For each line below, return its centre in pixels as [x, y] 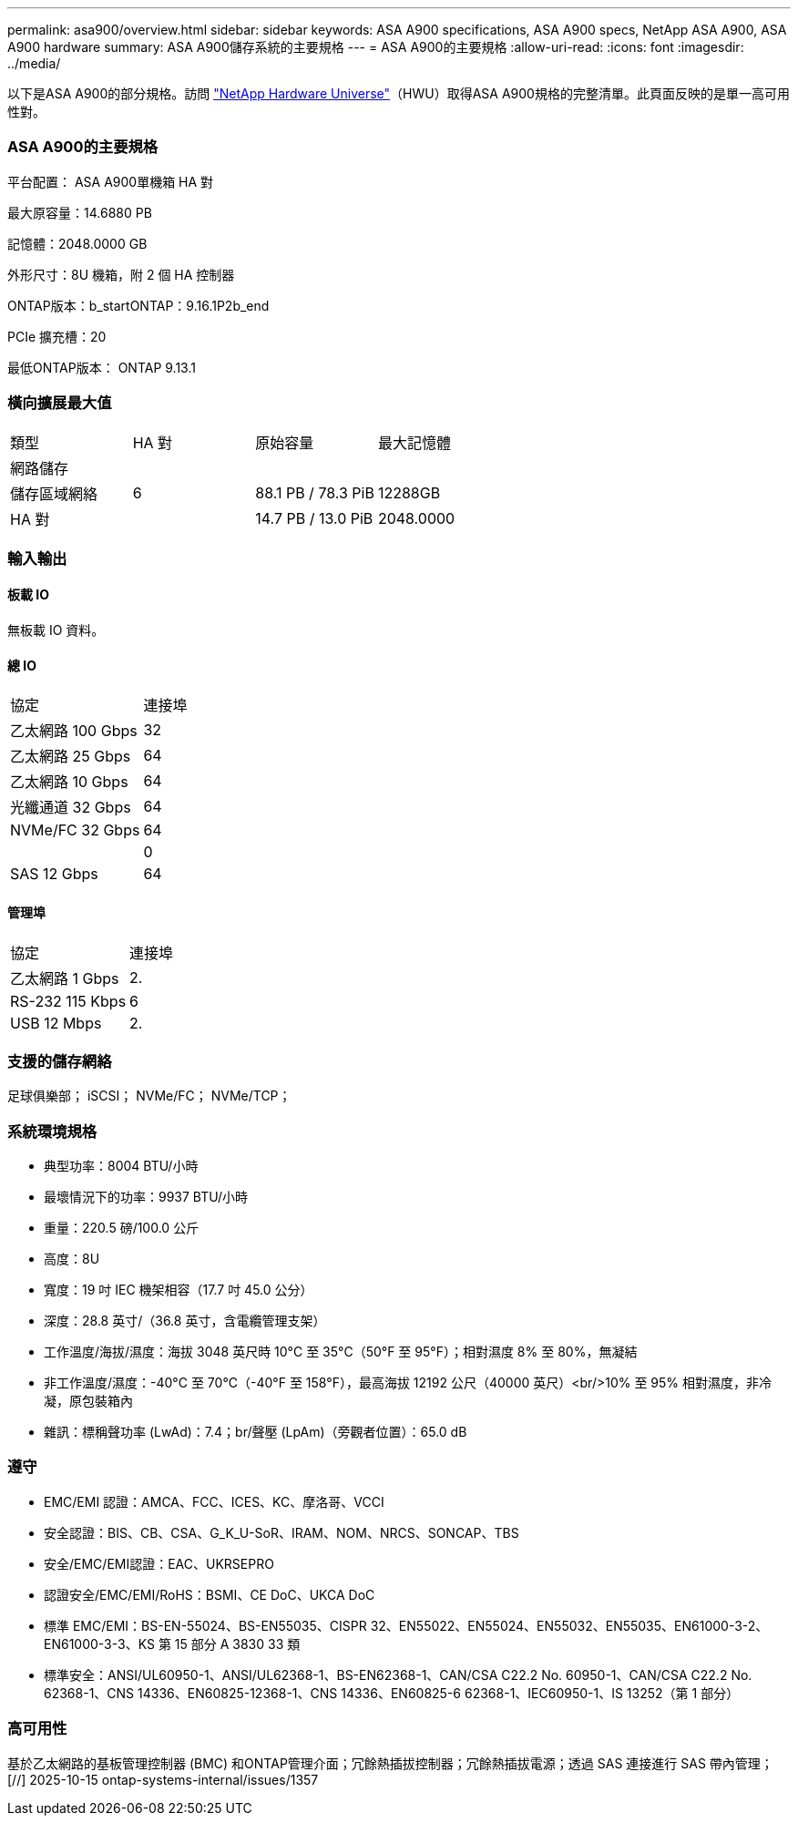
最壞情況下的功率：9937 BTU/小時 [146, 1197]
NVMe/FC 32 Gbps [75, 830]
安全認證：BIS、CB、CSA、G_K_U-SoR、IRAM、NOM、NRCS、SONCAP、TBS [281, 1532]
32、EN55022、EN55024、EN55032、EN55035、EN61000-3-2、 [569, 1625]
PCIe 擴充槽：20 [57, 336]
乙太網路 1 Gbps [65, 978]
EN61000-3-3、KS [99, 1644]
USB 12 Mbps [56, 1023]
